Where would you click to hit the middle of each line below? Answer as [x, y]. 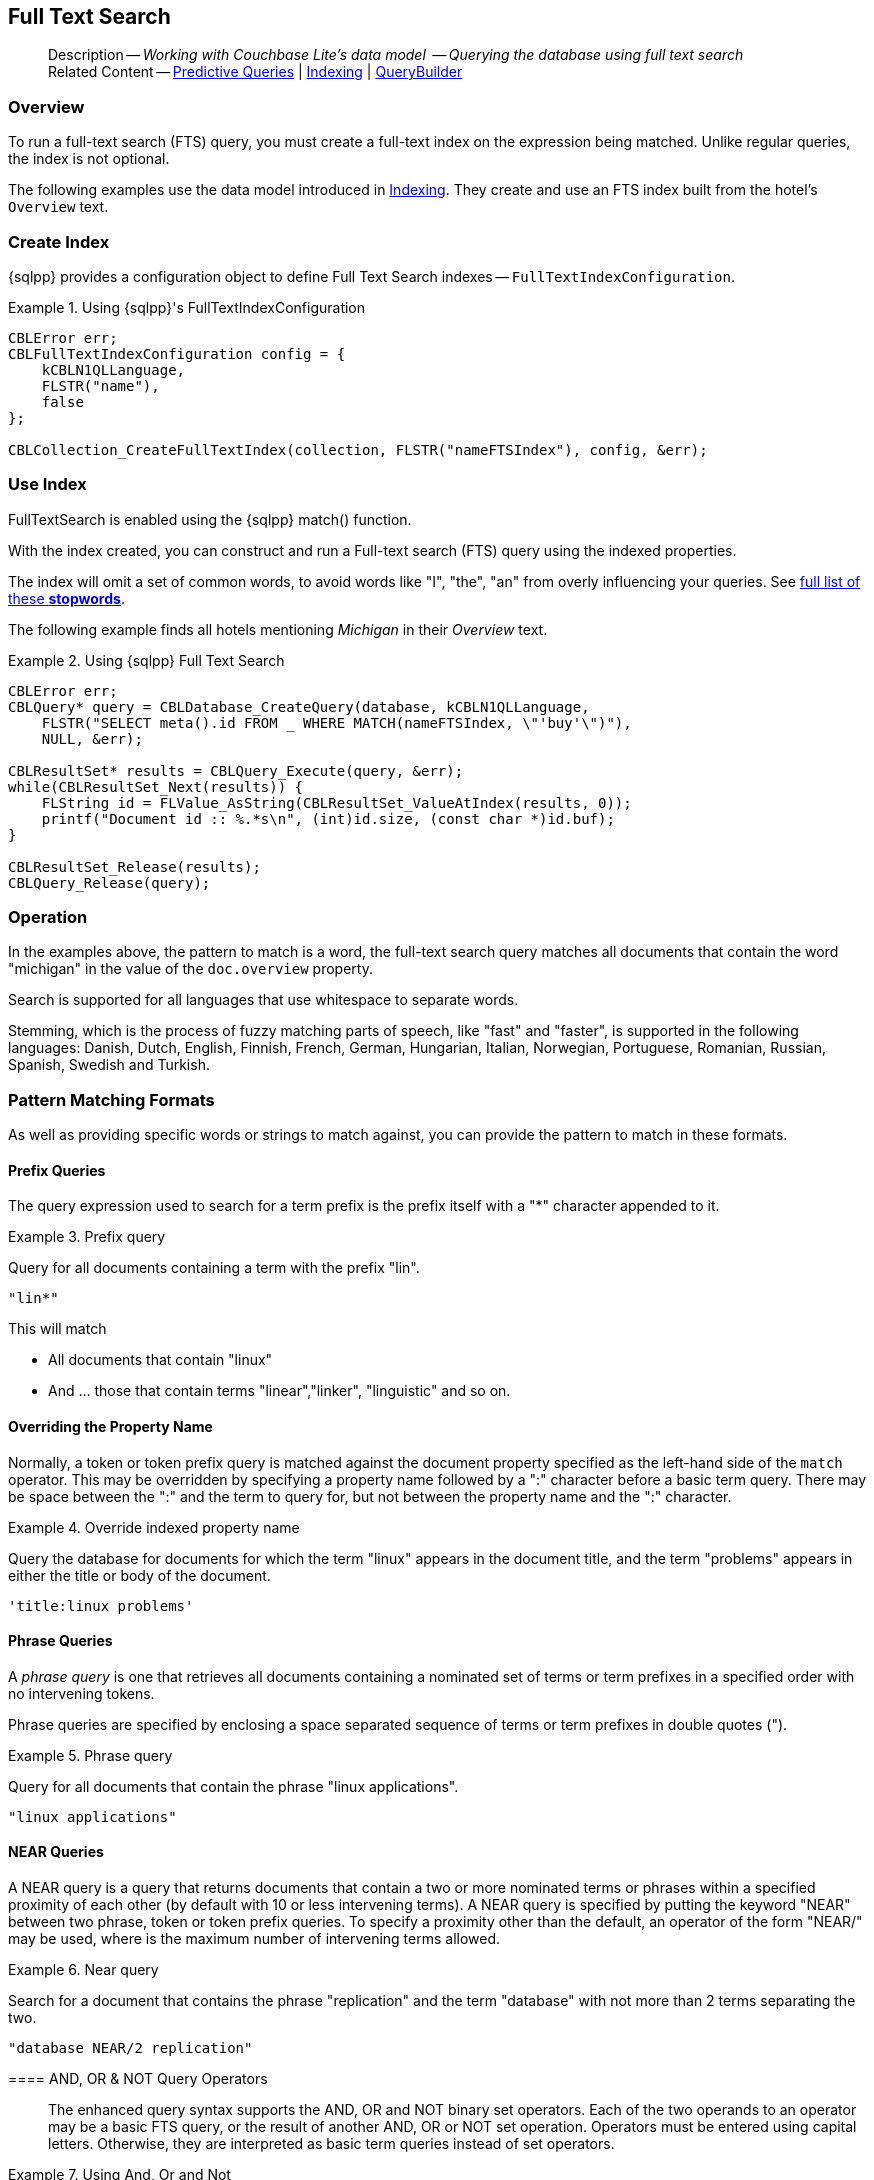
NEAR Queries [56, 1852]
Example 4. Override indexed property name [154, 1527]
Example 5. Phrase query [90, 1755]
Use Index [47, 484]
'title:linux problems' [101, 1605]
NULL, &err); [92, 738]
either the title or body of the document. [139, 1575]
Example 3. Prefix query [87, 1237]
